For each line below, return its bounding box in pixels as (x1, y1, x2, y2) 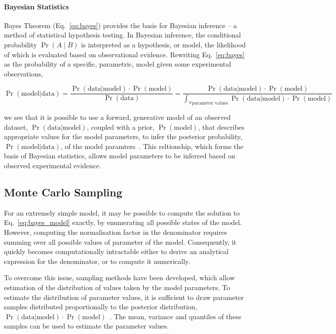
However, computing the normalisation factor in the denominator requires (4, 227, 227, 237)
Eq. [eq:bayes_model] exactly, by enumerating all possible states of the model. (4, 217, 242, 227)
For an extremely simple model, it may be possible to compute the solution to (4, 207, 240, 218)
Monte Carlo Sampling (4, 185, 122, 200)
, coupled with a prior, (86, 121, 154, 132)
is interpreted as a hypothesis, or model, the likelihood (81, 39, 246, 49)
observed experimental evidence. (4, 160, 101, 171)
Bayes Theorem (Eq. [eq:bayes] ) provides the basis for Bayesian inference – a (4, 20, 237, 30)
